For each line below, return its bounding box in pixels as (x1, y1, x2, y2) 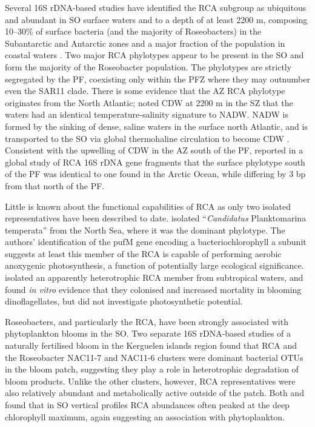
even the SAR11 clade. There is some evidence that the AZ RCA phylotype (5, 84, 285, 97)
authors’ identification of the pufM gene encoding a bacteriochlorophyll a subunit (5, 235, 307, 248)
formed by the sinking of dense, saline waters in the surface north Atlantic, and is (5, 119, 308, 132)
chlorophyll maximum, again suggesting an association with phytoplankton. (5, 410, 285, 423)
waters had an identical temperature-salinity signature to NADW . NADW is (5, 108, 288, 121)
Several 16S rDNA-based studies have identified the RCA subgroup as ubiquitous (5, 1, 307, 13)
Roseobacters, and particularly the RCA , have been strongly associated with (5, 315, 288, 328)
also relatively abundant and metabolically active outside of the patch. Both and (5, 386, 304, 399)
